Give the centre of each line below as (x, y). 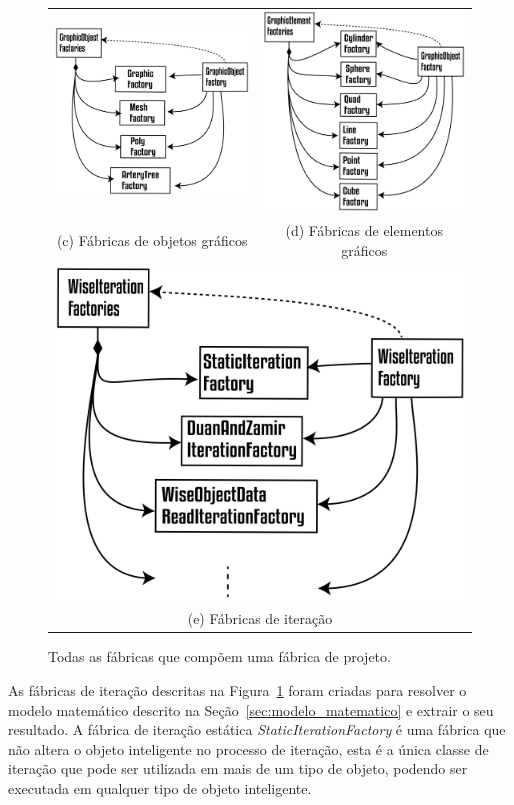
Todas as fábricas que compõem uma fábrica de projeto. (219, 656)
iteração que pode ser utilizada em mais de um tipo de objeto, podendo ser (238, 768)
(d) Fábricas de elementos (364, 230)
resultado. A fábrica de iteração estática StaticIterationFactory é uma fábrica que (257, 729)
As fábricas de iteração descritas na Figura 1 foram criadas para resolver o (237, 690)
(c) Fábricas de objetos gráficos (152, 239)
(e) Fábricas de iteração (260, 618)
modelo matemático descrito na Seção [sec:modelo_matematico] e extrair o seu (251, 709)
